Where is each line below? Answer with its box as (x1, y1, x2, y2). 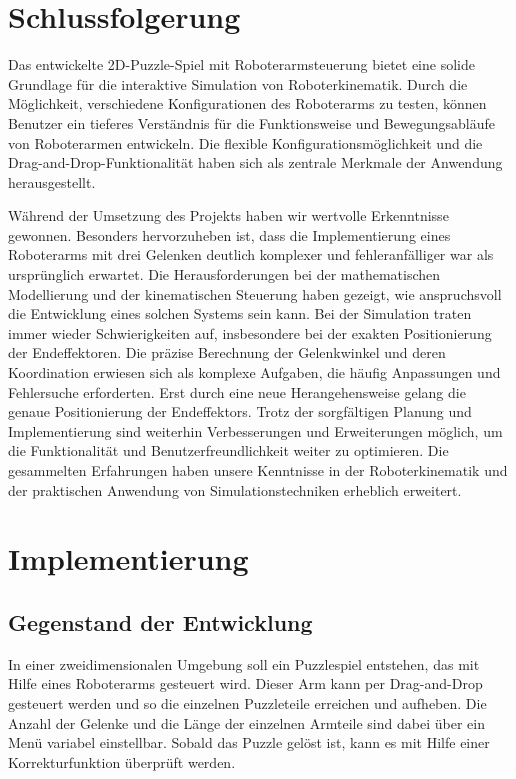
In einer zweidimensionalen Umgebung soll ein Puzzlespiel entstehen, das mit (8, 653, 480, 674)
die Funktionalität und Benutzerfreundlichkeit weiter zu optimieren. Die (8, 440, 449, 461)
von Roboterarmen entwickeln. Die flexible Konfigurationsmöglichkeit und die (8, 132, 483, 153)
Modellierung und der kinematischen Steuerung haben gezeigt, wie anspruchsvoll (8, 283, 502, 304)
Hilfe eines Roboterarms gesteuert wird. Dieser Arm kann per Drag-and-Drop (8, 673, 483, 694)
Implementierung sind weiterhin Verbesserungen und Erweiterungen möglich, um (8, 420, 503, 441)
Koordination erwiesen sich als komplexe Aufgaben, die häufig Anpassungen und (8, 362, 501, 383)
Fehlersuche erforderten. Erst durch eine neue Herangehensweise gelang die (8, 381, 466, 402)
